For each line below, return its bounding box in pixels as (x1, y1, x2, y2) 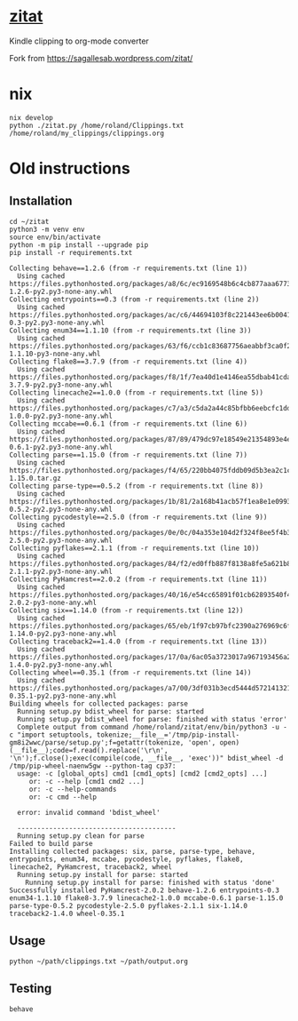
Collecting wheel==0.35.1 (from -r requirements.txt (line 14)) (9, 668, 252, 677)
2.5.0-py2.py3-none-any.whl (9, 536, 114, 545)
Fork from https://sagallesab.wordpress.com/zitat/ (9, 52, 193, 63)
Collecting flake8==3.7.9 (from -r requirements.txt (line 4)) (9, 357, 248, 366)
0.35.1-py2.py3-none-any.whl (9, 691, 117, 700)
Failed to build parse (9, 839, 93, 848)
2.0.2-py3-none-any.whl (9, 598, 98, 607)
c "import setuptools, (9, 730, 93, 739)
